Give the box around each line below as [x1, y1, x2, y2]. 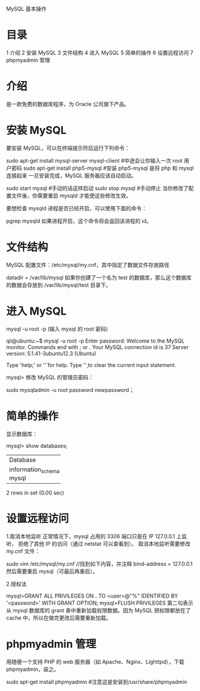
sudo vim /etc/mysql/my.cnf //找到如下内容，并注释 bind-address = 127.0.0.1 [6, 560, 193, 567]
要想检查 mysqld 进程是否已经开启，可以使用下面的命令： [6, 204, 147, 211]
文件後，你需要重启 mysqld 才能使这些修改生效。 [11, 192, 132, 199]
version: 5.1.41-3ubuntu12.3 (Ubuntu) [6, 350, 96, 357]
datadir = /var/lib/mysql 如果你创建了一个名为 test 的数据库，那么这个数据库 [6, 273, 192, 281]
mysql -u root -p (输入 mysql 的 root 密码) [6, 325, 108, 332]
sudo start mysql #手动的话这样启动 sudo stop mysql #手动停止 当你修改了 [6, 184, 189, 192]
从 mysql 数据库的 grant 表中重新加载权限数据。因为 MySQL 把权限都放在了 [6, 606, 191, 614]
